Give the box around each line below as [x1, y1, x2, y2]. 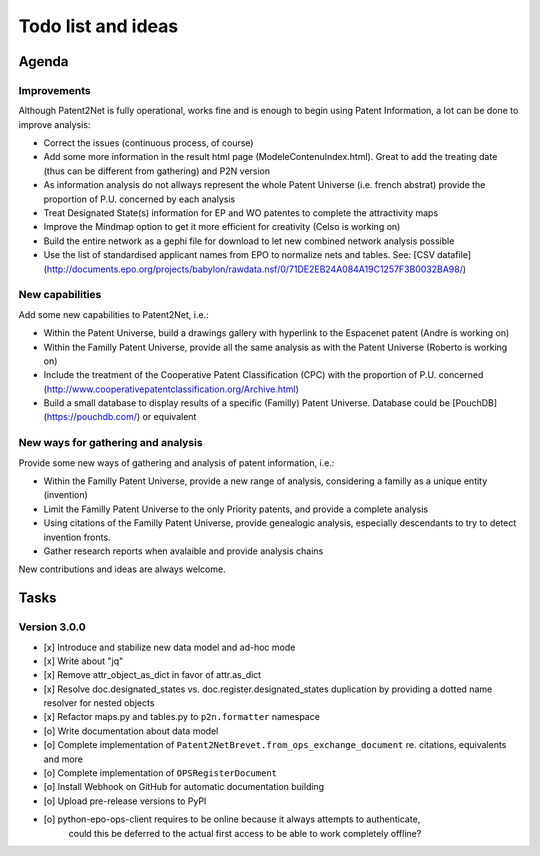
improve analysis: [18, 118, 91, 130]
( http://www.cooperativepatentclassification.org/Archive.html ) [43, 383, 300, 395]
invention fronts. [43, 531, 111, 543]
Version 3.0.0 [18, 620, 87, 634]
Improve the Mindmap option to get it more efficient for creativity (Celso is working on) [43, 221, 401, 233]
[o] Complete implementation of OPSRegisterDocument [43, 767, 278, 779]
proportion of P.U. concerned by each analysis [43, 193, 236, 205]
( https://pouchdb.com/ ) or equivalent [43, 411, 197, 423]
